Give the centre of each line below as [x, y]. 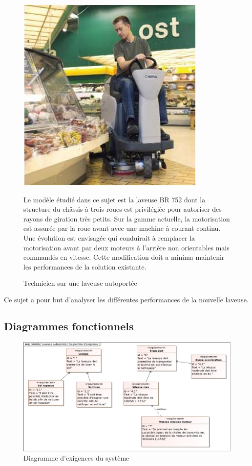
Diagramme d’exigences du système [76, 458]
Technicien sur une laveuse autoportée [80, 283]
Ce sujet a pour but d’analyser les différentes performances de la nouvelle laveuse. [126, 299]
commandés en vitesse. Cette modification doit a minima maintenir [124, 257]
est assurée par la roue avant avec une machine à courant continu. [122, 228]
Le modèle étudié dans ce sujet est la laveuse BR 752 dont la [115, 199]
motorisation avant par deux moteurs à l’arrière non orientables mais [126, 247]
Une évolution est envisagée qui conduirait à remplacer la [109, 237]
